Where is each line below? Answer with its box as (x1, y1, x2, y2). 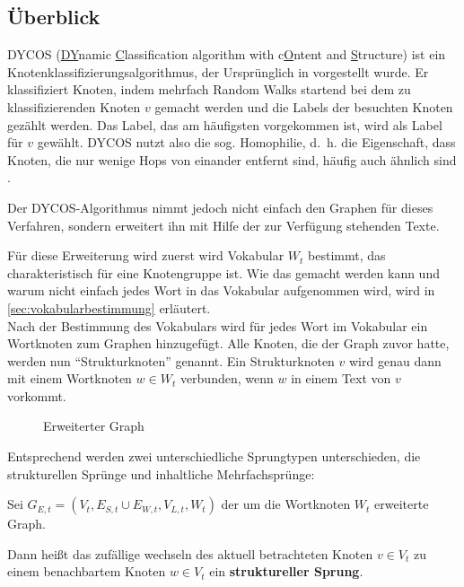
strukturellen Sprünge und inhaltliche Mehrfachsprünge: (7, 464, 315, 483)
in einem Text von (291, 369, 391, 388)
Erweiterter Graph (43, 416, 144, 435)
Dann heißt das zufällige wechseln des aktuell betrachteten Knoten (7, 544, 373, 563)
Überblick (7, 3, 101, 31)
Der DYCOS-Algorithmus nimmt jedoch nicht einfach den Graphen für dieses (7, 197, 433, 216)
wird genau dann (349, 351, 442, 370)
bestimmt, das (308, 246, 386, 265)
